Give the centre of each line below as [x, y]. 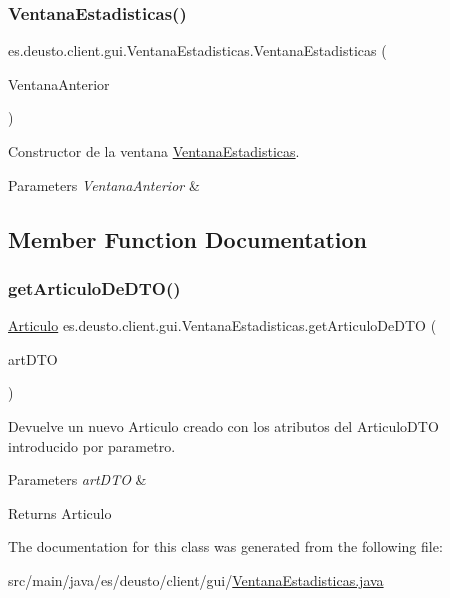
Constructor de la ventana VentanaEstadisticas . [154, 151]
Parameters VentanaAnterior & [104, 184]
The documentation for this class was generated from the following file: [225, 546]
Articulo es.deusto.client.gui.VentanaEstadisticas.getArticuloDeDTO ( [222, 325]
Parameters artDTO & [77, 479]
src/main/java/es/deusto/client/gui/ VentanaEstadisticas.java [196, 579]
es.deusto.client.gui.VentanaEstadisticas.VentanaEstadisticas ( [197, 50]
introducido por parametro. [92, 445]
